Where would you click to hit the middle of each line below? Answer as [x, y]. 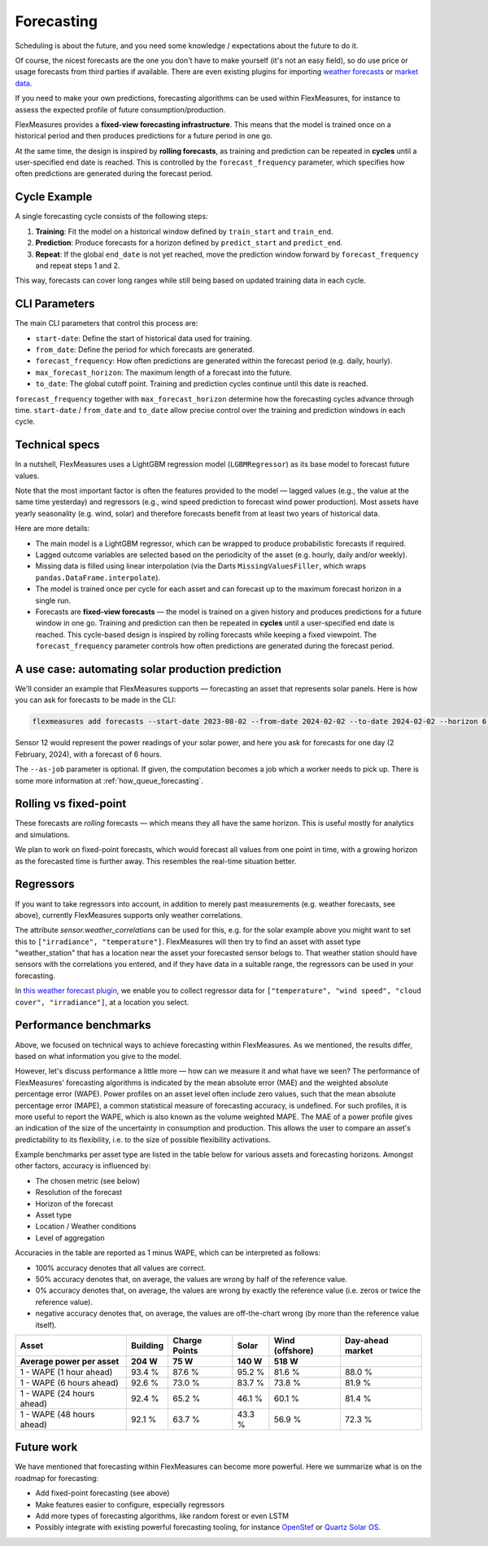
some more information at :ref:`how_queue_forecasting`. [109, 780]
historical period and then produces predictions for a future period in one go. [144, 136]
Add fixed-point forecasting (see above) [102, 1493]
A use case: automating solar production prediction [148, 669]
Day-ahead [367, 1340]
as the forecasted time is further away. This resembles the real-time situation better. [156, 861]
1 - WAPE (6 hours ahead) [70, 1382]
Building [147, 1346]
